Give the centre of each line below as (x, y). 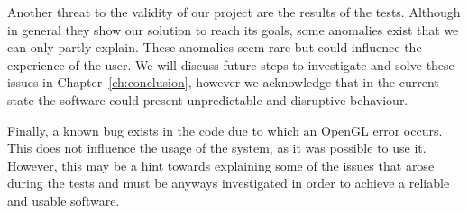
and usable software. (64, 200)
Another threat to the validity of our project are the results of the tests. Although (234, 12)
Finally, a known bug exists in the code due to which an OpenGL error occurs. (225, 130)
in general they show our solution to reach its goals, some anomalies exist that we (233, 29)
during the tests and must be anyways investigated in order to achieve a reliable (229, 183)
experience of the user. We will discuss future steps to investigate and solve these (231, 64)
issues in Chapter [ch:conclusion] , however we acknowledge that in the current (223, 82)
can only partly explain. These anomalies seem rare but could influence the (215, 47)
